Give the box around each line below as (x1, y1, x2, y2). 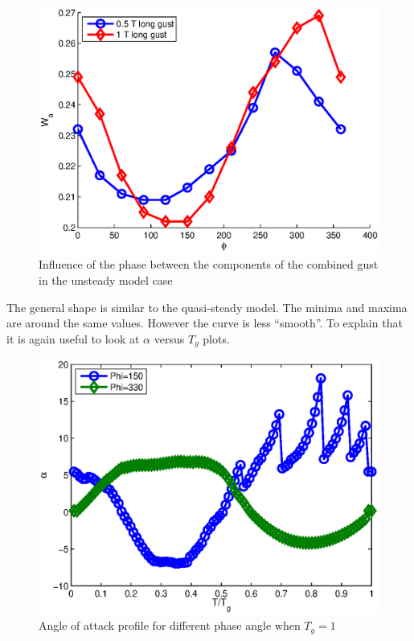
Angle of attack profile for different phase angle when (39, 617, 301, 634)
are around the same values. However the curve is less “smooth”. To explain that (6, 314, 403, 331)
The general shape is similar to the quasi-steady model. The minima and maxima (6, 298, 408, 315)
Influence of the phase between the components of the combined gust (39, 256, 379, 273)
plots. (203, 330, 230, 347)
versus (154, 330, 185, 347)
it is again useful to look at (6, 330, 140, 347)
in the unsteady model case (39, 272, 173, 288)
